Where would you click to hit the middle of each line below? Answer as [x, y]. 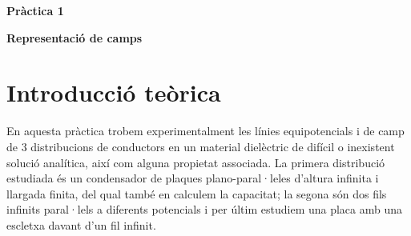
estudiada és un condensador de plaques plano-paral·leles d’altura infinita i [193, 178]
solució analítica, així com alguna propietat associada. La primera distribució [196, 162]
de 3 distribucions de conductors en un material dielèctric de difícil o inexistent [201, 146]
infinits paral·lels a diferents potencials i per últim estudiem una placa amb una [205, 209]
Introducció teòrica [114, 92]
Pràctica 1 [35, 10]
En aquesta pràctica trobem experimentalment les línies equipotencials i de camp [205, 131]
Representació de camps [75, 37]
